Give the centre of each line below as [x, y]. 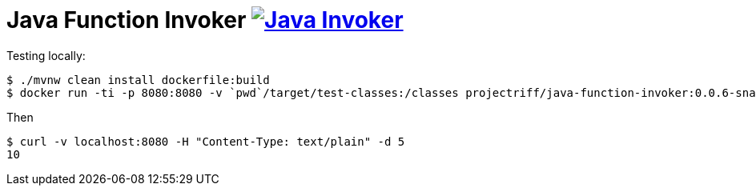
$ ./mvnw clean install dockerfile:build [138, 80]
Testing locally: [46, 55]
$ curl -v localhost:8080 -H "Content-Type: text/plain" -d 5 [206, 141]
